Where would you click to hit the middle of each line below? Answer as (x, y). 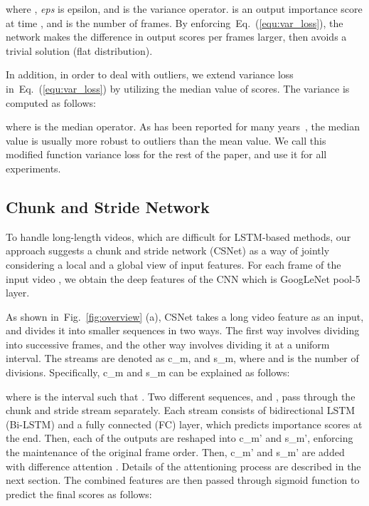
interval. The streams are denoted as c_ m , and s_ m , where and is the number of (182, 358)
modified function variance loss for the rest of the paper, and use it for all (166, 154)
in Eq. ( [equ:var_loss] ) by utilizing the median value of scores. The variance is (178, 88)
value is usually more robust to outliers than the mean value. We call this (166, 140)
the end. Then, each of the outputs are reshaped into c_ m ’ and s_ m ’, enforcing (180, 438)
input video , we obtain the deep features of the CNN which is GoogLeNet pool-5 (183, 278)
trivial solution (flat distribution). (79, 50)
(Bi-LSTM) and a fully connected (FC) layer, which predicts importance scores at (184, 424)
